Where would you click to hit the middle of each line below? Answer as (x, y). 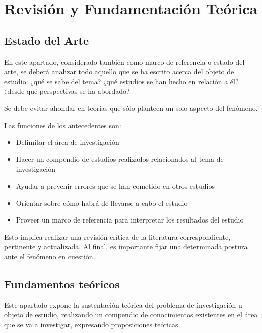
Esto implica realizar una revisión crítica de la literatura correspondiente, (117, 236)
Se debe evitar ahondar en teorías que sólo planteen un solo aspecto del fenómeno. (131, 108)
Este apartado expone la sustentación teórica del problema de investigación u (123, 304)
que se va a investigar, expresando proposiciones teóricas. (92, 324)
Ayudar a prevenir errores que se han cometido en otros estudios (115, 185)
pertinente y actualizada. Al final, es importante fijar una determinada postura (126, 246)
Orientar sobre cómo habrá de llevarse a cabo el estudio (102, 203)
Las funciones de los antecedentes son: (63, 125)
